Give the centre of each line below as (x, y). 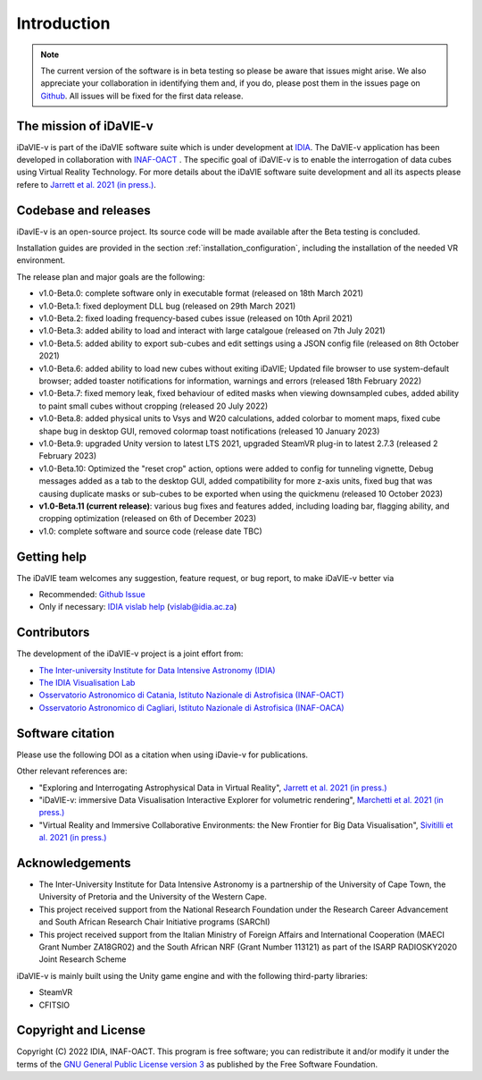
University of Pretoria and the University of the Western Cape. (153, 897)
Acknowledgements (74, 863)
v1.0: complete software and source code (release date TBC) (150, 531)
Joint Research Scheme (83, 959)
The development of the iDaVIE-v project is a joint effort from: (130, 654)
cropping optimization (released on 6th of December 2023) (148, 519)
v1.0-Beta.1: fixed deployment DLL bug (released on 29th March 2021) (167, 306)
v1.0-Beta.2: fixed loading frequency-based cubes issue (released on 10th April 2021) (195, 318)
